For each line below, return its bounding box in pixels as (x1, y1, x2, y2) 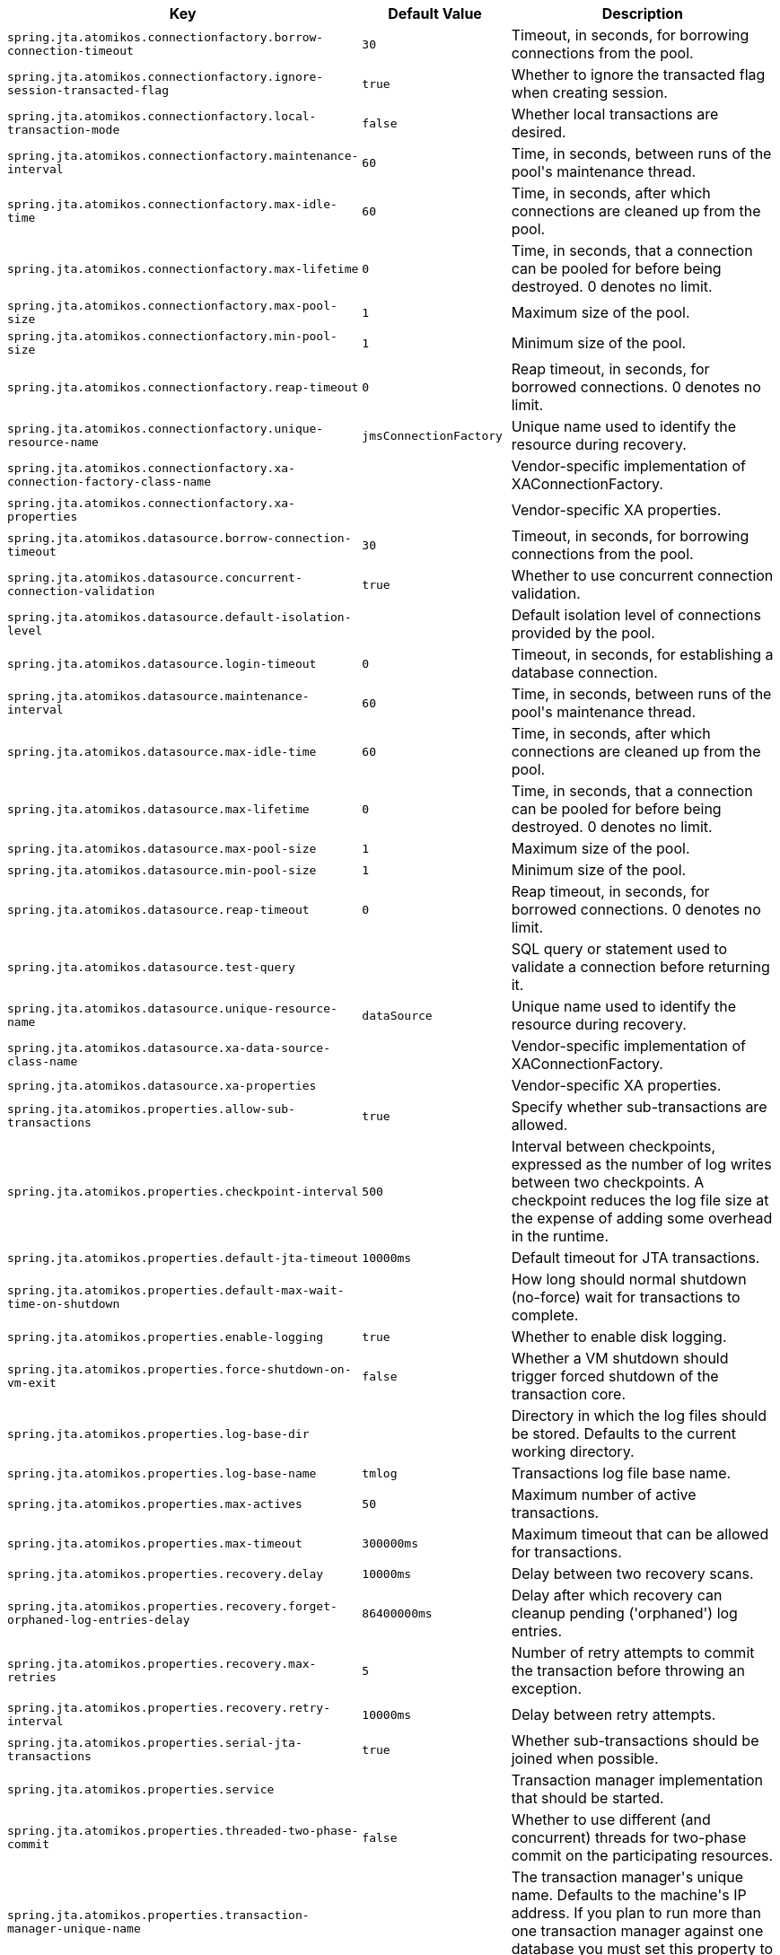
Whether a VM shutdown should (511, 1349, 729, 1367)
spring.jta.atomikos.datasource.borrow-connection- (7, 531, 352, 545)
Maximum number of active (511, 1486, 697, 1504)
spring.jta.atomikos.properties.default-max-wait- (7, 1284, 345, 1297)
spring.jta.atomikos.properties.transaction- (7, 1908, 310, 1922)
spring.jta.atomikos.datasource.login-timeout (7, 656, 317, 671)
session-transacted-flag (7, 83, 170, 97)
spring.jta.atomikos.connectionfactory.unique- (7, 422, 324, 435)
